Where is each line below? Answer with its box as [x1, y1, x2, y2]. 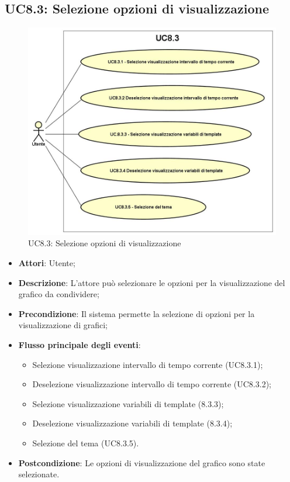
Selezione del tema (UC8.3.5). [32, 437, 139, 449]
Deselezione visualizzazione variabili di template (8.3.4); [32, 417, 233, 429]
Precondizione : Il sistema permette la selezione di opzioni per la [18, 307, 255, 319]
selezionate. [18, 468, 60, 480]
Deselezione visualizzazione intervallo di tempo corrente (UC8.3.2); [32, 378, 271, 390]
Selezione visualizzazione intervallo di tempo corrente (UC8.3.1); [32, 358, 263, 370]
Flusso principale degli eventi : [18, 339, 141, 351]
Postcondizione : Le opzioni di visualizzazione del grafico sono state [18, 456, 265, 469]
